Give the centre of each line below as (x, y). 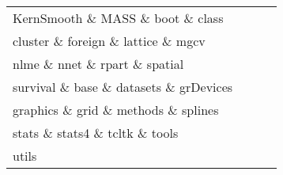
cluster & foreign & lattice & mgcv (109, 41)
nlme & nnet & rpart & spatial (98, 64)
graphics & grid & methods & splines (116, 110)
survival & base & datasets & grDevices (123, 87)
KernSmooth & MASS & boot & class (118, 18)
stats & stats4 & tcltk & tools (96, 133)
